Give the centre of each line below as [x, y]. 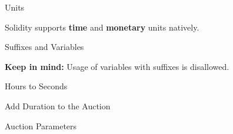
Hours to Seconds [36, 86]
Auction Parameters [41, 125]
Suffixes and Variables [44, 47]
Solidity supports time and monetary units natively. [102, 27]
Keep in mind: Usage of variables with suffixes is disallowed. [117, 66]
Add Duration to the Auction [58, 105]
